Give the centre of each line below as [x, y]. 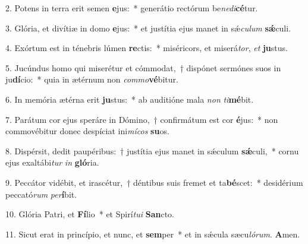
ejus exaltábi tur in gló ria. [52, 162]
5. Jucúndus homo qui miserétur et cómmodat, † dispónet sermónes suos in [143, 67]
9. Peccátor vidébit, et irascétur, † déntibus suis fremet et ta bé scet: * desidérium [154, 182]
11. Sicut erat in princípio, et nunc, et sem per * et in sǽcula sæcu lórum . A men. [153, 234]
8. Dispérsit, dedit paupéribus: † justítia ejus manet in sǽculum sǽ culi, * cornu [152, 150]
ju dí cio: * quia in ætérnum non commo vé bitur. [92, 79]
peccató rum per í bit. [41, 194]
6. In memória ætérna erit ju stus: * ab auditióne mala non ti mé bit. [130, 99]
